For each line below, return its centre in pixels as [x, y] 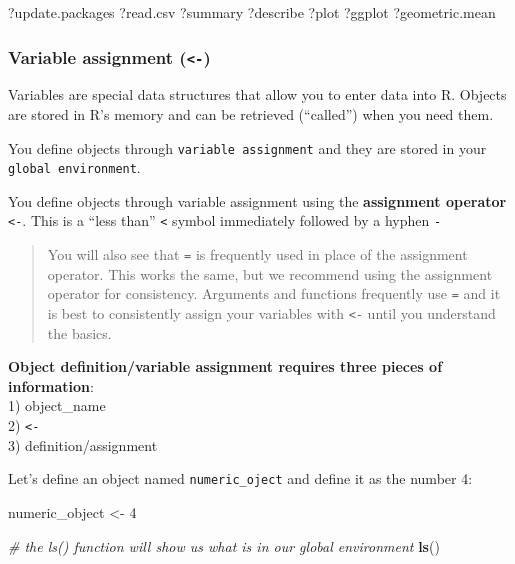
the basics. [79, 332]
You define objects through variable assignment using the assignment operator [257, 200]
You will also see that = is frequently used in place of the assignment [257, 254]
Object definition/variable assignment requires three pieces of [225, 366]
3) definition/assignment [83, 444]
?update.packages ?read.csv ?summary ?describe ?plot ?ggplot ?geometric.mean [252, 12]
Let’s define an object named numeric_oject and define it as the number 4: [240, 478]
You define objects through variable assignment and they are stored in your [247, 147]
